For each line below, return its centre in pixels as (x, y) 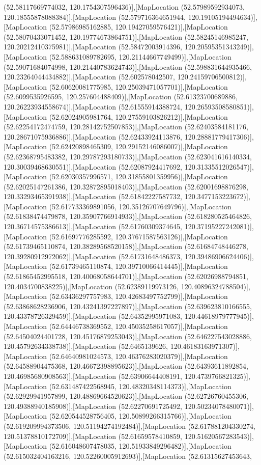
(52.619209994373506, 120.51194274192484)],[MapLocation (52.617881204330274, (129, 426)
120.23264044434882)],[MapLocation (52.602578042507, (90, 77)
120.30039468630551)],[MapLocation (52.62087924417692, (93, 166)
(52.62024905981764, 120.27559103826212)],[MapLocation (138, 116)
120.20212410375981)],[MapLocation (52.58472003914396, (93, 47)
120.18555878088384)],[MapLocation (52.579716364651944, (95, 17)
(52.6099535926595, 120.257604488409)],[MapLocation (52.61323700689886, (121, 97)
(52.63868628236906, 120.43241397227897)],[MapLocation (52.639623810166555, (128, 306)
